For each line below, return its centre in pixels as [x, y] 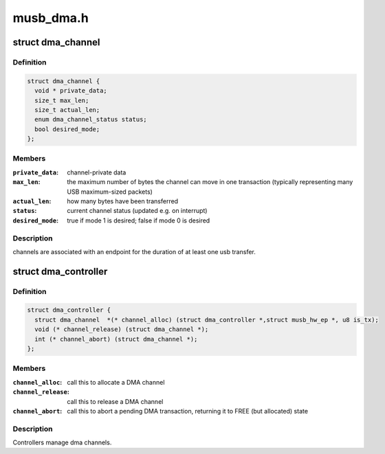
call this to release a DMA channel [115, 401]
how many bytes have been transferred [123, 201]
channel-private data [97, 172]
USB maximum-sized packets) [110, 192]
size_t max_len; [62, 100]
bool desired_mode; [67, 129]
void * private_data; [71, 91]
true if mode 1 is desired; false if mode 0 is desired [139, 220]
